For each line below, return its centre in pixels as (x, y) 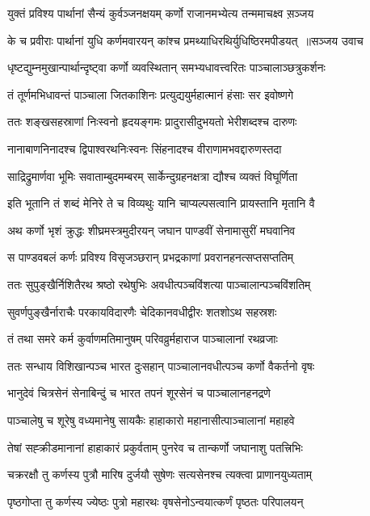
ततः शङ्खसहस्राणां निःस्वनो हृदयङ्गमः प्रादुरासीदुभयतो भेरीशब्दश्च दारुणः (152, 122)
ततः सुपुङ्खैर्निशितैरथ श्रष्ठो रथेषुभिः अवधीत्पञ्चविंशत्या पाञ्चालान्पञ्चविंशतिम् (159, 284)
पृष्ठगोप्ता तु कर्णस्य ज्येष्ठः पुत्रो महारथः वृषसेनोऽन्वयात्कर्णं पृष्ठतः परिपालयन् (156, 501)
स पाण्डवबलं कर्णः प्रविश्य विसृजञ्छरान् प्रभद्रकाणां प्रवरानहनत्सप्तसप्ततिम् (151, 257)
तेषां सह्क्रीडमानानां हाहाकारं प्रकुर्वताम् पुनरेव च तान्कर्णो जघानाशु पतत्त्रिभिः (155, 447)
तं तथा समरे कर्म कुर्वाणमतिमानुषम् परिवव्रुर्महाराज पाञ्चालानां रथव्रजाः (143, 339)
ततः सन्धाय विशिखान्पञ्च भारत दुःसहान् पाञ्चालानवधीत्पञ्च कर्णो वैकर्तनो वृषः (161, 365)
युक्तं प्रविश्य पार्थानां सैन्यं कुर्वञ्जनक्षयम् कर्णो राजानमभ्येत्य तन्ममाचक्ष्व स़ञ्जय (161, 13)
